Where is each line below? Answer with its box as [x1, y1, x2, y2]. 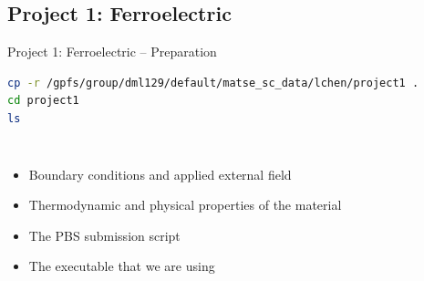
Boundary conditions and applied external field [28, 164, 292, 183]
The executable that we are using [28, 256, 215, 276]
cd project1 [7, 94, 79, 108]
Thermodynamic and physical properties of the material [28, 195, 342, 214]
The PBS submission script [28, 225, 181, 245]
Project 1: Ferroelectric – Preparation [7, 42, 217, 61]
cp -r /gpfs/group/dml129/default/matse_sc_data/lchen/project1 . [7, 76, 419, 89]
